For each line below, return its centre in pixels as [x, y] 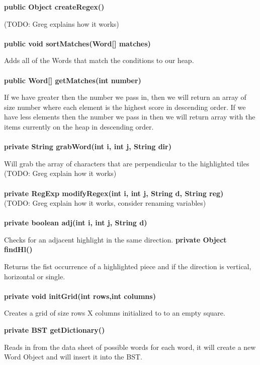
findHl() [18, 249]
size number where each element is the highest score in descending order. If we [125, 107]
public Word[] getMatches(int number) [73, 80]
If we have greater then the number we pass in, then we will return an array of [125, 97]
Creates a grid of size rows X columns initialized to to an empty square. [115, 313]
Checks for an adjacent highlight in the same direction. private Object [115, 239]
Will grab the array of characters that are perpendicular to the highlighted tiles [127, 163]
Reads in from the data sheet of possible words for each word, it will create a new [130, 347]
